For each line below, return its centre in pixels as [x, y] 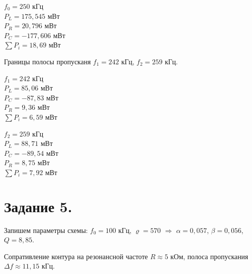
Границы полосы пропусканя [47, 61]
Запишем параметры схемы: [46, 230]
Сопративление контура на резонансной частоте [76, 256]
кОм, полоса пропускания [209, 256]
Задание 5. [38, 206]
